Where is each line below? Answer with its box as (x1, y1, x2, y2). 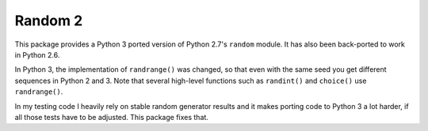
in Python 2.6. (14, 50, 60, 59)
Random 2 (14, 12, 83, 29)
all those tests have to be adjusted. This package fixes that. (14, 112, 209, 122)
